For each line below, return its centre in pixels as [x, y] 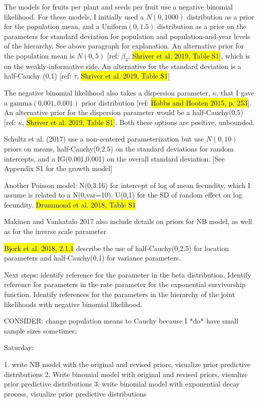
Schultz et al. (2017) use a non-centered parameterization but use [104, 139]
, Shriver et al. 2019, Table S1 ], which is [189, 55]
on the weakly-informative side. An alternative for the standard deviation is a [123, 66]
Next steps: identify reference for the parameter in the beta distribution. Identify [128, 274]
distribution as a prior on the [202, 26]
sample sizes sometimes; [40, 330]
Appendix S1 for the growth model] [58, 168]
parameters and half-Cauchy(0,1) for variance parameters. [93, 258]
